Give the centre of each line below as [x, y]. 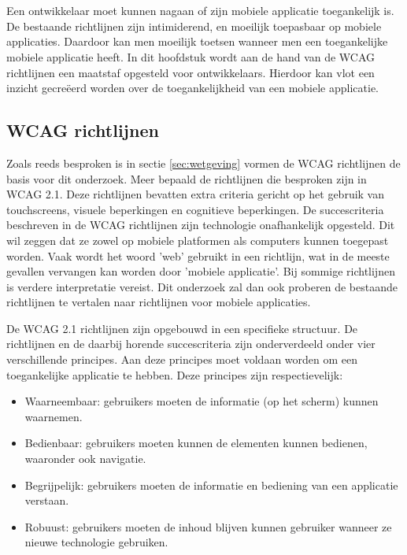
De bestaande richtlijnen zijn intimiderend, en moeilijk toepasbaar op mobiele [194, 26]
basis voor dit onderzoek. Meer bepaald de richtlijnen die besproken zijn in [187, 178]
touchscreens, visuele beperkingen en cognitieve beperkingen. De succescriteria [195, 209]
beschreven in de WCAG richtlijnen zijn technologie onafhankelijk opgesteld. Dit [201, 225]
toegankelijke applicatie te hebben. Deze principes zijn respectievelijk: [175, 374]
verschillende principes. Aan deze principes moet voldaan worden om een [182, 359]
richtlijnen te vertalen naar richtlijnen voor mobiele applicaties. [159, 302]
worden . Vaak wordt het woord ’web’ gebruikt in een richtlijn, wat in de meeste [198, 255]
